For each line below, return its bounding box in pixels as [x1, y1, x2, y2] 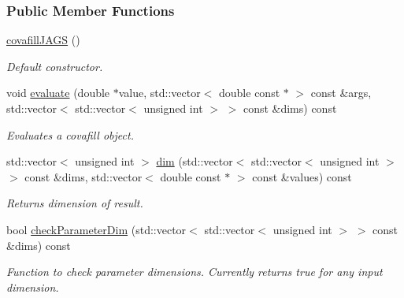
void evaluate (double [6, 84, 110, 101]
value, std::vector [118, 84, 201, 101]
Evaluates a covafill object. [6, 126, 134, 143]
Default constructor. [6, 58, 103, 74]
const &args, [310, 84, 372, 101]
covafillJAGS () [6, 32, 80, 48]
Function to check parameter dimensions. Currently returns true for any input [6, 263, 383, 280]
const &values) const [252, 168, 352, 184]
